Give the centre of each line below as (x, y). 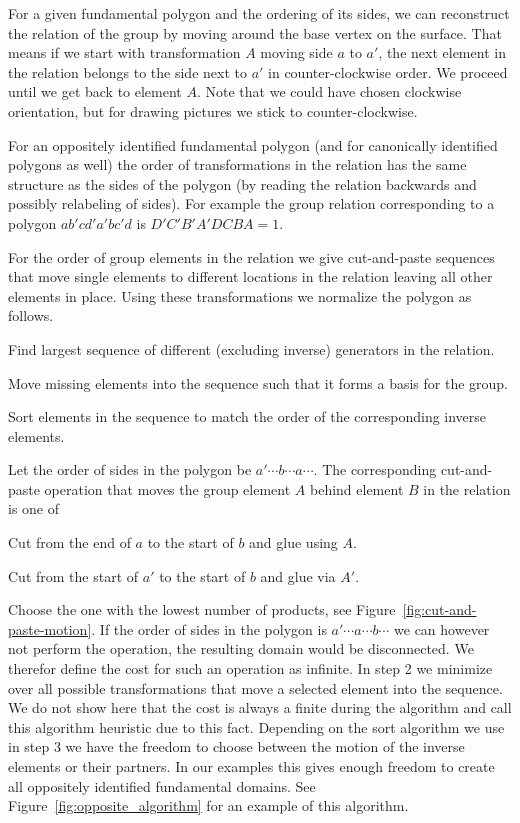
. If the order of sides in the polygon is (209, 628)
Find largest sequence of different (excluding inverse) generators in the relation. (251, 348)
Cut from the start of (73, 575)
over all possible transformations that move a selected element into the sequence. (255, 687)
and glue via (298, 575)
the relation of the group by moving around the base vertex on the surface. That (255, 32)
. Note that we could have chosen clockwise (329, 91)
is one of (34, 508)
